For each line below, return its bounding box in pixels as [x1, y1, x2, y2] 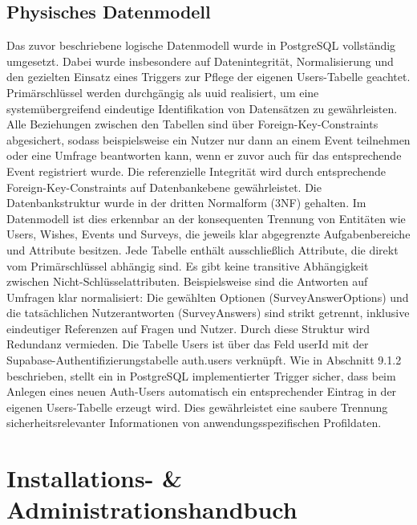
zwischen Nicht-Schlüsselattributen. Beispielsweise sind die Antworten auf [6, 273, 368, 290]
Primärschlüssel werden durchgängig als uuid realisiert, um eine [6, 83, 319, 100]
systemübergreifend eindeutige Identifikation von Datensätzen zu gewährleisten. [6, 100, 398, 116]
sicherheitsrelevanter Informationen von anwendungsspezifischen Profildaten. [6, 414, 382, 431]
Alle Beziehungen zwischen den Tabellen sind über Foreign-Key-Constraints [6, 116, 379, 132]
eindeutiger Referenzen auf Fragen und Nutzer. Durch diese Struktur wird [6, 319, 370, 336]
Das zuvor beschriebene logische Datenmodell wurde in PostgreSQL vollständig [6, 37, 396, 54]
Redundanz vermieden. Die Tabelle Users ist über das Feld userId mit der [6, 336, 369, 352]
